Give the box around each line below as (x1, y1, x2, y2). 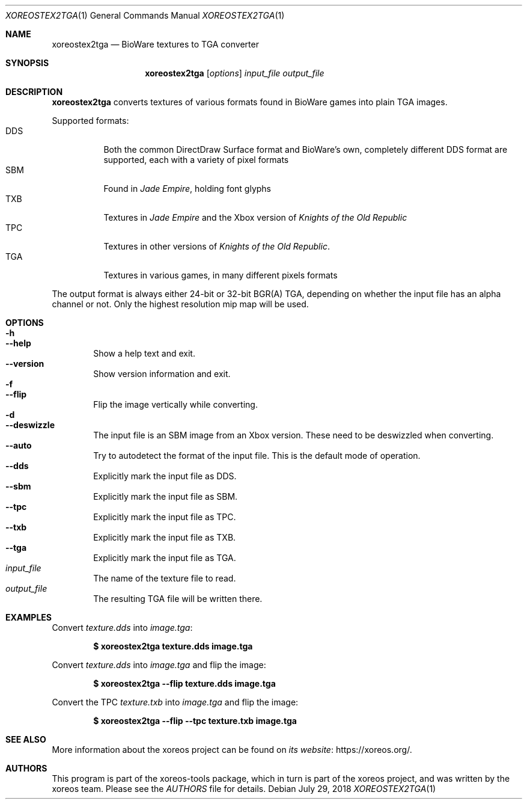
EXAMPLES (5, 612, 52, 622)
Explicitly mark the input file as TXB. (93, 532, 236, 542)
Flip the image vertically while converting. (93, 399, 258, 410)
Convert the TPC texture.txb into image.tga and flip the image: (52, 697, 299, 707)
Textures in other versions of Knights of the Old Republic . (103, 241, 330, 251)
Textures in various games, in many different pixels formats (103, 270, 338, 280)
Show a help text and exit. (93, 348, 195, 358)
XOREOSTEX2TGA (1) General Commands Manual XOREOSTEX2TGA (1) (5, 10, 285, 20)
